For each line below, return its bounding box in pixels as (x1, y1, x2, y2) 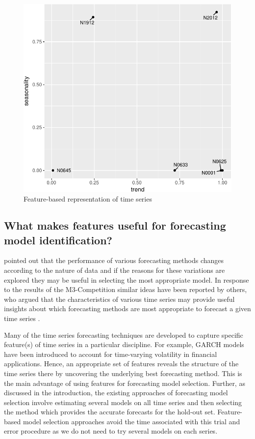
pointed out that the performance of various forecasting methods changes (4, 255, 224, 265)
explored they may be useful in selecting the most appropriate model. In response (4, 274, 249, 285)
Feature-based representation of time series (24, 194, 152, 204)
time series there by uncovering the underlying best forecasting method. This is (4, 368, 242, 378)
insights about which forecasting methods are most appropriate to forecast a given (4, 303, 251, 314)
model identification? (4, 232, 112, 247)
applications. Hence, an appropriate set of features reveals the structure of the (4, 358, 239, 369)
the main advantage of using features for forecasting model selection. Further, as (4, 378, 245, 388)
